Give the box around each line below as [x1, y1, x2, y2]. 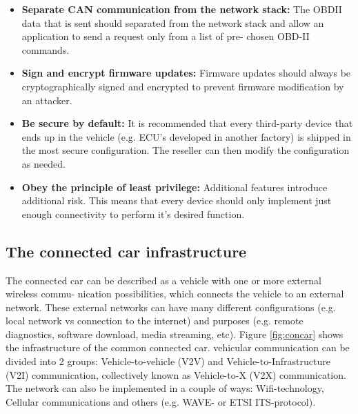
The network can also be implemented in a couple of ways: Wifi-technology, [6, 381, 324, 395]
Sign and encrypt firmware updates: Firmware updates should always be [21, 66, 351, 80]
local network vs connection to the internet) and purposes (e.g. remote [6, 313, 304, 328]
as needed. [21, 156, 66, 170]
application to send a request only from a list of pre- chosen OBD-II [21, 29, 310, 43]
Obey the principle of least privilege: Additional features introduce [21, 179, 328, 194]
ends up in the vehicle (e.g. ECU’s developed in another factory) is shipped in [21, 129, 351, 144]
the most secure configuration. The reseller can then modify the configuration [21, 143, 350, 157]
